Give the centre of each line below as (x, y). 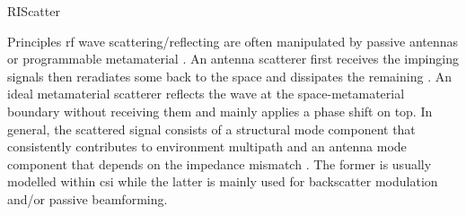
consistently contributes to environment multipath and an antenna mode (207, 146)
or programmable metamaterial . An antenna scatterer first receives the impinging (233, 59)
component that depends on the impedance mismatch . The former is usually (220, 163)
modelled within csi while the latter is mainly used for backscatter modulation (223, 181)
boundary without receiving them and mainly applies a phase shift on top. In (220, 111)
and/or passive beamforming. (88, 198)
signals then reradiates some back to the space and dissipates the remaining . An (229, 76)
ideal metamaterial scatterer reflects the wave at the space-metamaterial (206, 94)
